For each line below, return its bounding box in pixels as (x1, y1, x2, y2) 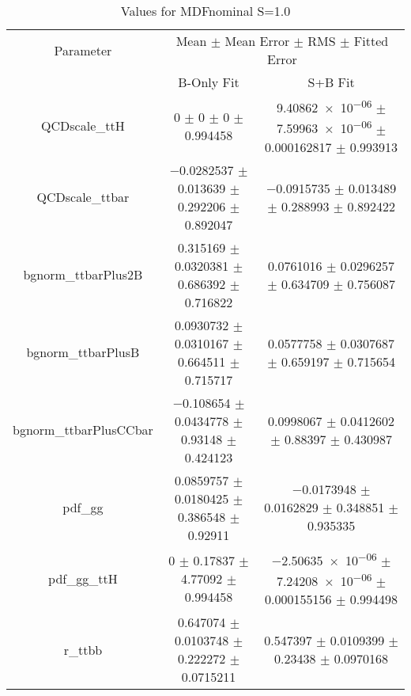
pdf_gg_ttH (48, 569, 118, 588)
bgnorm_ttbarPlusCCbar (13, 420, 153, 439)
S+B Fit (307, 73, 355, 91)
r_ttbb (63, 640, 103, 659)
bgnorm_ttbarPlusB (26, 343, 140, 362)
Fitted (353, 32, 389, 50)
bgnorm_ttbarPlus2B (23, 265, 143, 284)
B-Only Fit (178, 73, 239, 91)
